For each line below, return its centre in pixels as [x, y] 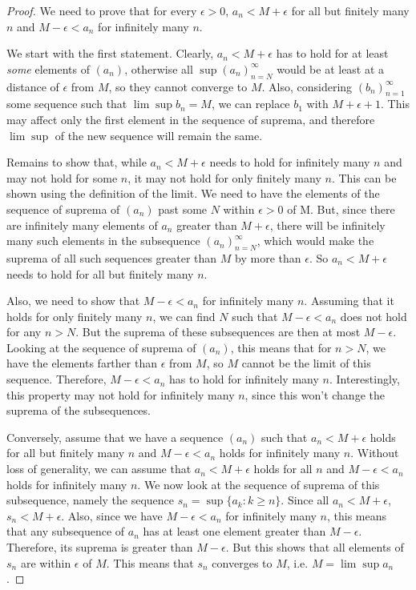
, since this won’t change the [315, 394]
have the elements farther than [82, 363]
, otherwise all [159, 68]
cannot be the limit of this [306, 363]
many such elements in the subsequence [103, 241]
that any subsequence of [66, 531]
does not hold [374, 316]
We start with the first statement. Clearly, [110, 53]
